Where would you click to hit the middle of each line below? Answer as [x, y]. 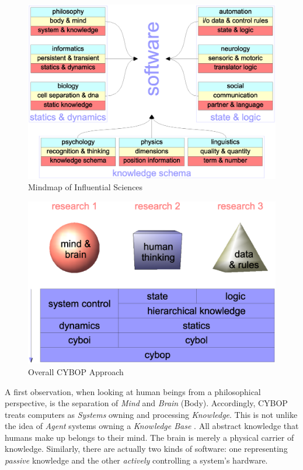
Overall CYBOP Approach [76, 371]
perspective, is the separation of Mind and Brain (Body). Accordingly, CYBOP [146, 403]
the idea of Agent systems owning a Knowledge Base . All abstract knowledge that [152, 426]
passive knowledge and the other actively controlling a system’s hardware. [136, 460]
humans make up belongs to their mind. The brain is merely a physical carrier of [149, 437]
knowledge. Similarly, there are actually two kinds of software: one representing [146, 449]
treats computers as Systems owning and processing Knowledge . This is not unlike [151, 414]
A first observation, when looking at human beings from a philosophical [133, 391]
